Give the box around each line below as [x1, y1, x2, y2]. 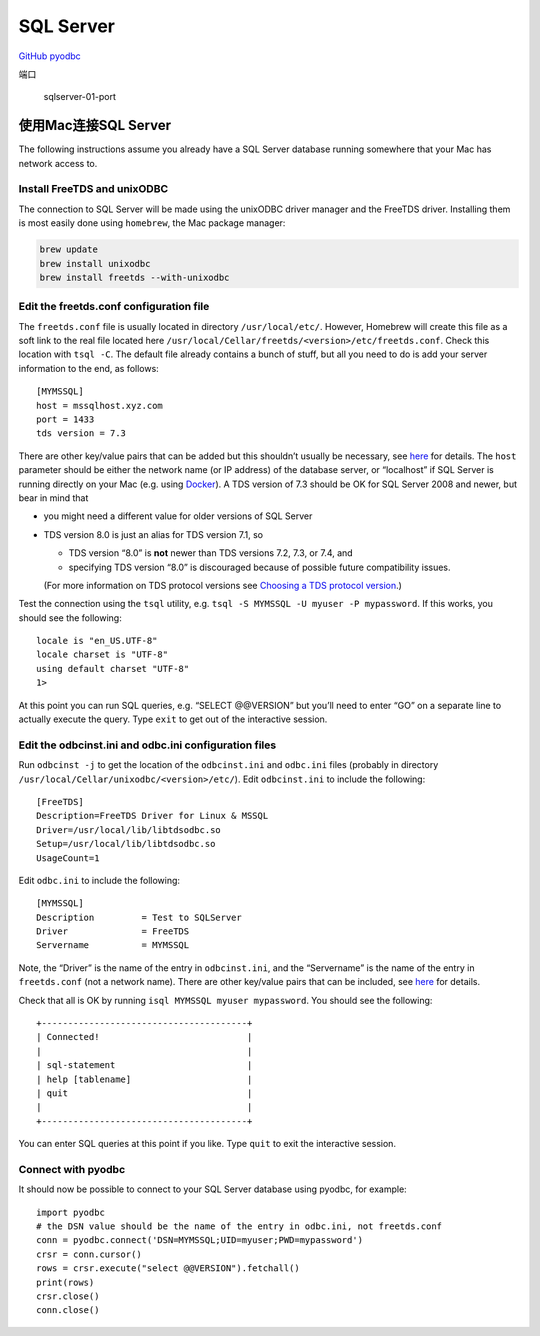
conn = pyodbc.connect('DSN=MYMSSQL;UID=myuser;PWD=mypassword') [36, 1235, 364, 1246]
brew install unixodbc [39, 258, 151, 269]
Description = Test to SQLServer [36, 911, 242, 923]
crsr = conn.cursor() [36, 1248, 142, 1260]
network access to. [18, 157, 98, 169]
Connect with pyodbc [18, 1162, 126, 1176]
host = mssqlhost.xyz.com [36, 400, 164, 411]
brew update [39, 244, 99, 255]
